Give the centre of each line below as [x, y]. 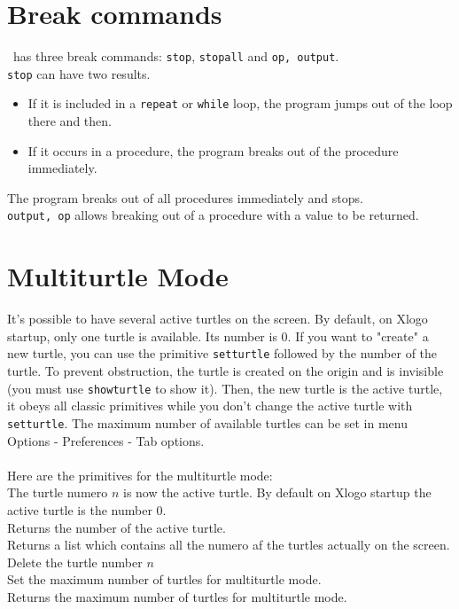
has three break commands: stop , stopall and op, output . [176, 56]
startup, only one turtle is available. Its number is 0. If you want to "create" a [218, 336]
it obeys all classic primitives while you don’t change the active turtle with [210, 406]
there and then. [70, 121]
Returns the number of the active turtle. [117, 527]
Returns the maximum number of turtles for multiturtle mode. [177, 596]
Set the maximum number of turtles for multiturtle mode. [164, 579]
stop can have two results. [79, 73]
